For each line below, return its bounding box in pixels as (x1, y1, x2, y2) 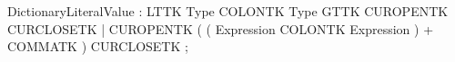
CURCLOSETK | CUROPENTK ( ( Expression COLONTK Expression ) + (7, 19, 434, 38)
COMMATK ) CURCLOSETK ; (7, 37, 188, 56)
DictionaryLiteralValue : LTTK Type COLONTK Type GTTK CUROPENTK (7, 2, 449, 20)
